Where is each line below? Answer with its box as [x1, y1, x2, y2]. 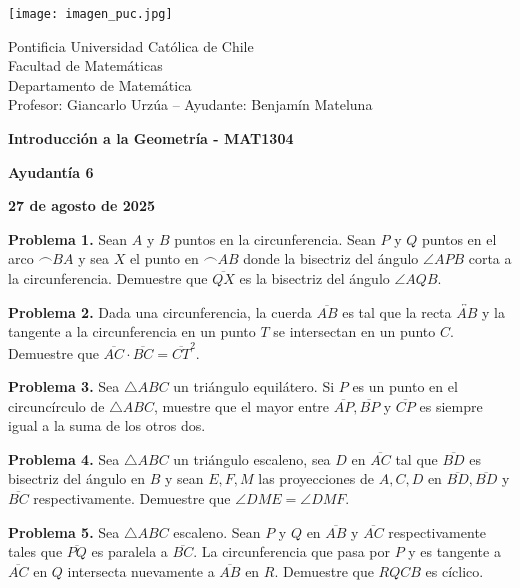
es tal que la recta [342, 301, 452, 322]
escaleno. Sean [173, 521, 261, 542]
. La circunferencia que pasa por [193, 541, 390, 562]
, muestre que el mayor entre [153, 395, 330, 416]
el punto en [129, 248, 199, 269]
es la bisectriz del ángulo [239, 268, 390, 288]
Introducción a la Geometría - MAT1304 [8, 128, 294, 149]
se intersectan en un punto [273, 321, 436, 342]
